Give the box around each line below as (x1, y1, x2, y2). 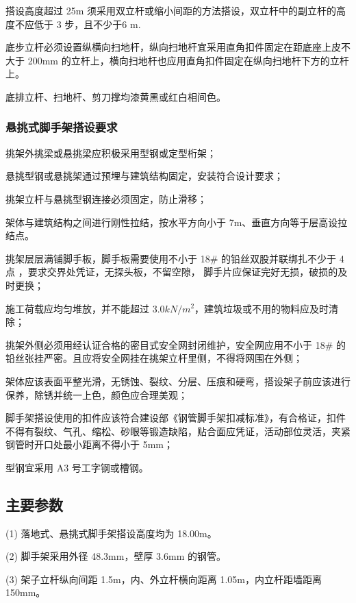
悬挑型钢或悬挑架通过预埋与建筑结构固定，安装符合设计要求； (5, 169, 283, 183)
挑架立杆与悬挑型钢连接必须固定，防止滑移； (5, 191, 207, 206)
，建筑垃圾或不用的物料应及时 (194, 301, 329, 315)
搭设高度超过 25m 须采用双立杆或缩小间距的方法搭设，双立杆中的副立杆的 (5, 3, 336, 17)
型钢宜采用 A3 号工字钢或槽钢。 (5, 460, 149, 474)
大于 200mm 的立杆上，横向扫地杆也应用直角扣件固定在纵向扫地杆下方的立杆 (5, 53, 349, 67)
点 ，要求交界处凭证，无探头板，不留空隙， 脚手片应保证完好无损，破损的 (5, 264, 338, 279)
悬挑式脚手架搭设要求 (5, 119, 118, 136)
